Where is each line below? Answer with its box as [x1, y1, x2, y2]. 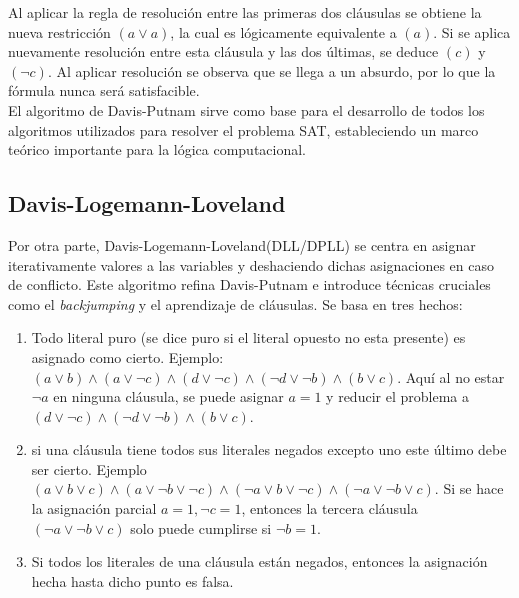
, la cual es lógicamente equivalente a [170, 21, 397, 42]
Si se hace [443, 478, 504, 499]
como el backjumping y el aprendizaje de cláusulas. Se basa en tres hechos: [8, 293, 463, 314]
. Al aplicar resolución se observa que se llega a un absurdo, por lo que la [47, 60, 496, 81]
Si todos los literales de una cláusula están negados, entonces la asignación [31, 551, 488, 572]
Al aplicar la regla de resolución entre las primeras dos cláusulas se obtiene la [8, 2, 482, 22]
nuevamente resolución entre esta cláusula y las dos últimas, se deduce [8, 41, 439, 62]
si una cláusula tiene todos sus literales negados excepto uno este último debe [31, 439, 507, 460]
